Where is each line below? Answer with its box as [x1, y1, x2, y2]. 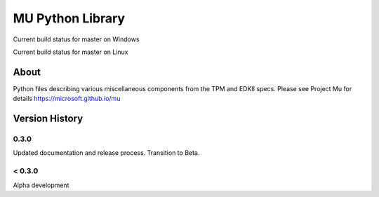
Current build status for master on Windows [13, 35, 140, 43]
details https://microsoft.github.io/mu [13, 95, 121, 103]
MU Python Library [13, 11, 126, 26]
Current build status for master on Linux [13, 48, 129, 56]
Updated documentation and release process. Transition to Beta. [13, 149, 200, 157]
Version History [13, 113, 84, 125]
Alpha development [13, 181, 69, 189]
